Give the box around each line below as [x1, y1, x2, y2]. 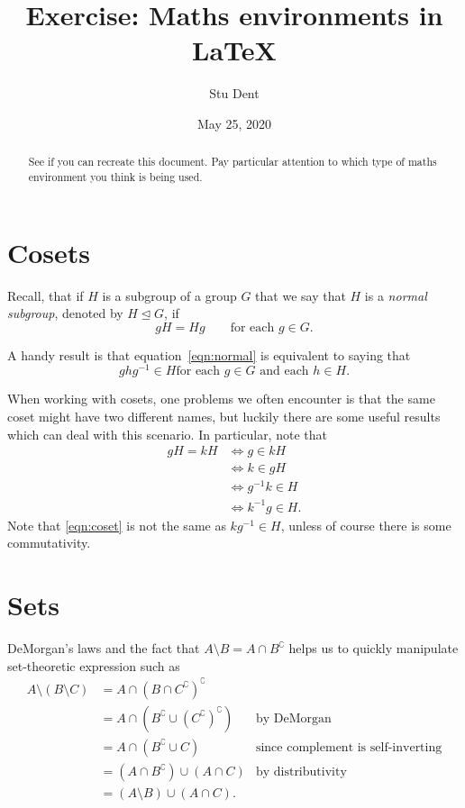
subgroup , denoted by [7, 304, 123, 322]
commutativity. [7, 533, 91, 552]
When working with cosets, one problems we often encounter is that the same [7, 389, 435, 408]
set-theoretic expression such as [7, 656, 180, 675]
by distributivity [255, 766, 347, 778]
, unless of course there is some [280, 515, 451, 534]
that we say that [255, 286, 346, 304]
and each [260, 365, 309, 378]
